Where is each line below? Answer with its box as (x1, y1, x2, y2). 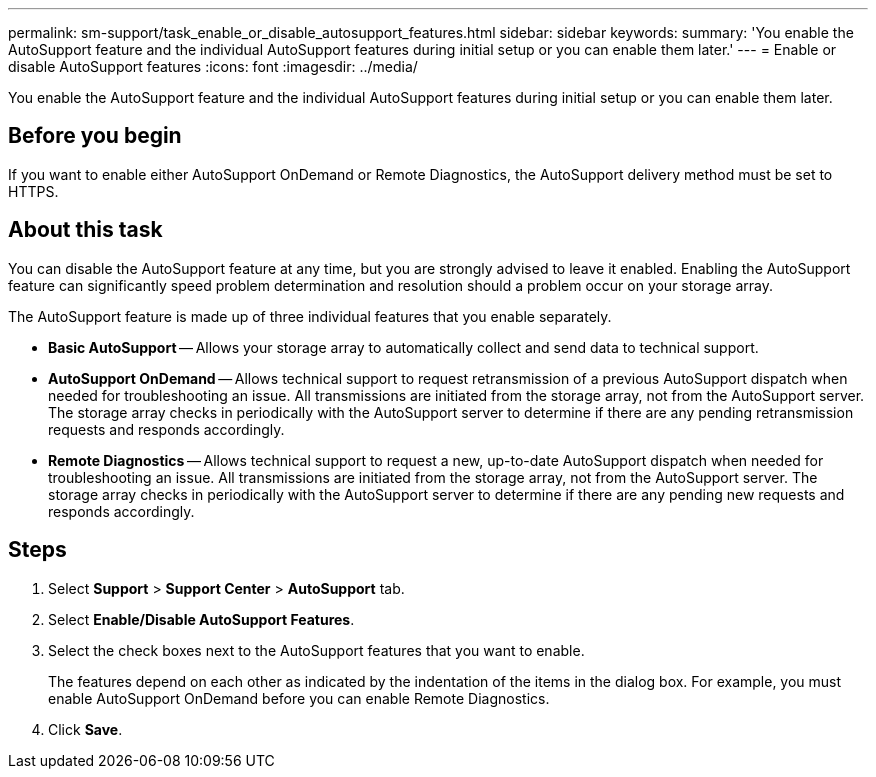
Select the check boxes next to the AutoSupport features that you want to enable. (48, 641, 585, 659)
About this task (8, 217, 163, 243)
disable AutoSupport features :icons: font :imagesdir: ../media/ (8, 58, 418, 75)
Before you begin (8, 123, 182, 149)
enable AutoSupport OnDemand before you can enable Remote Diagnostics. (48, 689, 550, 707)
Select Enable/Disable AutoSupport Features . (48, 610, 355, 628)
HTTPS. (8, 182, 59, 200)
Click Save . (48, 720, 123, 738)
